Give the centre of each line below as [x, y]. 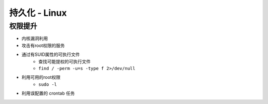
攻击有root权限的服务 [43, 45]
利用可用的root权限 [41, 77]
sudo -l [48, 84]
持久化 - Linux [38, 13]
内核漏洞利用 [35, 38]
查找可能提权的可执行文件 [65, 61]
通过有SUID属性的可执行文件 [51, 55]
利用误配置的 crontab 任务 [48, 93]
